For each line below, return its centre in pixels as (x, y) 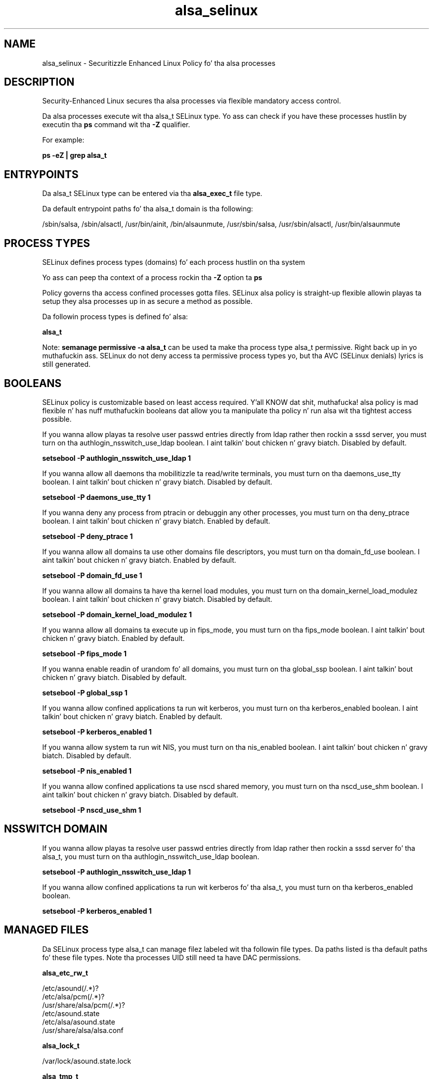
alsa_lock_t (61, 1045)
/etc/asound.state (71, 1013)
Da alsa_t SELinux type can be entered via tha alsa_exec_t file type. (152, 194)
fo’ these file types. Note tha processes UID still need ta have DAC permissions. (172, 957)
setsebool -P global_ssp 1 (85, 692)
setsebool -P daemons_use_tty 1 (96, 497)
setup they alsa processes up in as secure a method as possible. (147, 301)
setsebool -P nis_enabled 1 (87, 771)
